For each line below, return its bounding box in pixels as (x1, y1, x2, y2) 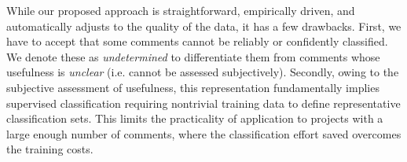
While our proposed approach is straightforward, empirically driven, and (6, 2, 355, 18)
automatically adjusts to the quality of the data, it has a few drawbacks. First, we (6, 17, 401, 34)
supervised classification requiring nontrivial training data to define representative (6, 94, 401, 111)
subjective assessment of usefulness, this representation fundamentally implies (6, 79, 379, 95)
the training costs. (6, 141, 93, 157)
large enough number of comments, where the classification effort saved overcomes (6, 125, 401, 142)
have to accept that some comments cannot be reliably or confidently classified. (6, 33, 388, 50)
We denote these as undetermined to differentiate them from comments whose (6, 48, 380, 64)
